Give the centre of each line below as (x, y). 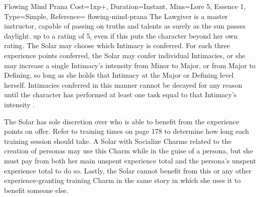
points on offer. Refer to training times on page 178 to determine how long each (127, 131)
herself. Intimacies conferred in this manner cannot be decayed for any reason (123, 84)
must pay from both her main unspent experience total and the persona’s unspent (130, 160)
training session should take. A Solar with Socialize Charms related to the (118, 141)
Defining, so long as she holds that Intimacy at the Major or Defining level (119, 75)
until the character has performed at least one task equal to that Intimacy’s (120, 94)
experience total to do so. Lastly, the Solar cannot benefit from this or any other (128, 170)
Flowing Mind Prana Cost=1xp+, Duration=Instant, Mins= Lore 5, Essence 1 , (125, 6)
